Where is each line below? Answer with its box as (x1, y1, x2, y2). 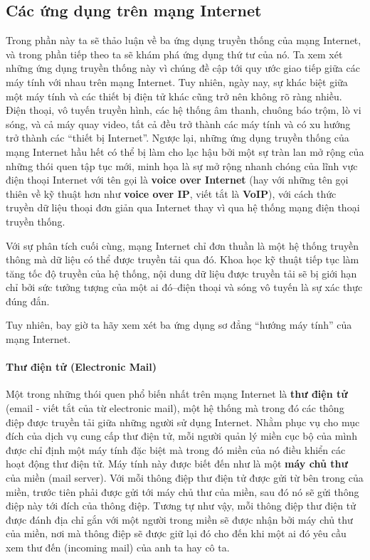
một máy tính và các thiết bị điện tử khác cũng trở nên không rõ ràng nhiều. (6, 88, 342, 103)
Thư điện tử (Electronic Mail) (6, 359, 157, 374)
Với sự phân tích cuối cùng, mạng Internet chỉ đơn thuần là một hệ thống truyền (6, 238, 359, 253)
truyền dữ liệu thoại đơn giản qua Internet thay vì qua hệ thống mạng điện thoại (6, 200, 360, 215)
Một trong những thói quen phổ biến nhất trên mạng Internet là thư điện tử (6, 386, 348, 401)
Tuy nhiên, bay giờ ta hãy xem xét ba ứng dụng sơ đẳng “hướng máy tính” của (6, 317, 352, 332)
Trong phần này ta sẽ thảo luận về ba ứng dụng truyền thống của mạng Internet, (6, 33, 361, 48)
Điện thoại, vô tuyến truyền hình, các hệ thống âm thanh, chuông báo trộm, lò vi (6, 102, 361, 117)
